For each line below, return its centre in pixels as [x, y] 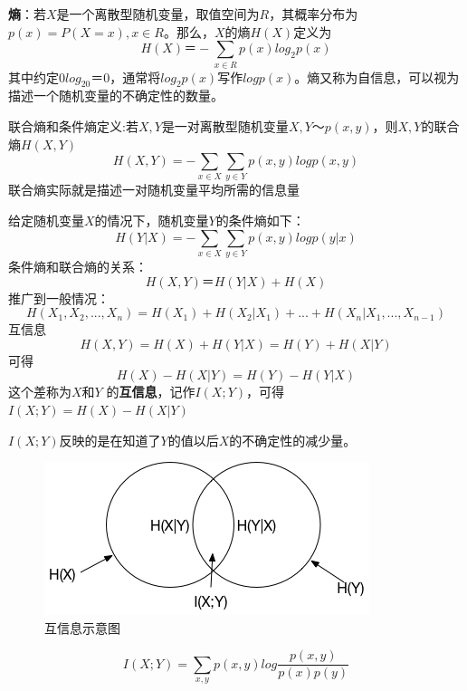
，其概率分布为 [314, 14]
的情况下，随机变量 [152, 221]
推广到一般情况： [59, 298]
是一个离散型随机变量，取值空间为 [158, 14]
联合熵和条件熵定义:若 [73, 125]
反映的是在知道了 [110, 440]
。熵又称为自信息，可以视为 [377, 77]
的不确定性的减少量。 [293, 440]
